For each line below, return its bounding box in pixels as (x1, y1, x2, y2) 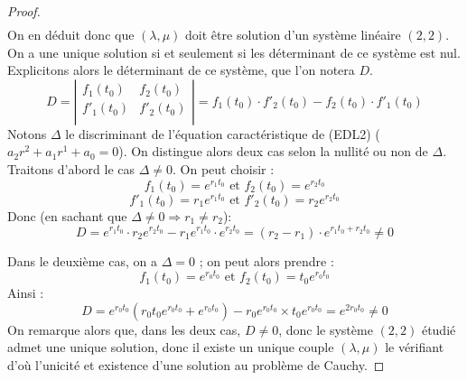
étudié (421, 320, 456, 338)
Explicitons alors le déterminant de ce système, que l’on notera (7, 60, 355, 79)
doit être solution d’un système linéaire (185, 25, 401, 44)
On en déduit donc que (7, 25, 135, 44)
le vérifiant (385, 338, 444, 357)
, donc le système (278, 320, 373, 338)
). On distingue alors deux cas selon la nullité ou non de (118, 142, 428, 161)
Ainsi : (7, 283, 44, 302)
